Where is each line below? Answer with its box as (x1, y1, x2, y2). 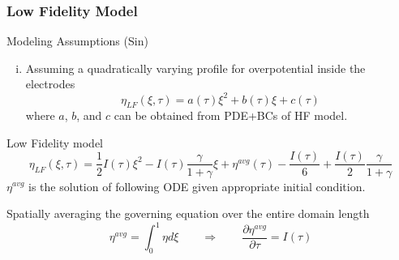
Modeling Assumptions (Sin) (6, 32, 148, 49)
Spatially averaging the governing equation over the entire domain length (6, 205, 370, 222)
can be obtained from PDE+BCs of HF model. (114, 107, 348, 124)
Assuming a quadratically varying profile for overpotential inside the (25, 59, 366, 76)
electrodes (25, 75, 75, 92)
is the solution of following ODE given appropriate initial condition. (28, 177, 366, 194)
